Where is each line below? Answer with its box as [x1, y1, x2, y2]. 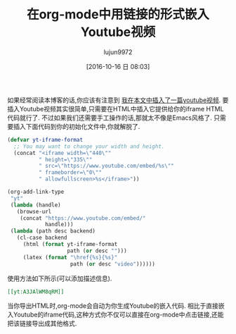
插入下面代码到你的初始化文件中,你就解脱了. [13, 122, 140, 130]
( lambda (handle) [10, 202, 61, 209]
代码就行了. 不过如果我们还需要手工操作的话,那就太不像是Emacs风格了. [7, 113, 212, 122]
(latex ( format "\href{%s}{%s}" [22, 254, 118, 261]
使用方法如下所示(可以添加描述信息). [7, 274, 112, 283]
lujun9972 [103, 47, 133, 56]
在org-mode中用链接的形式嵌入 [27, 6, 209, 23]
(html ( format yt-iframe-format [22, 241, 118, 248]
